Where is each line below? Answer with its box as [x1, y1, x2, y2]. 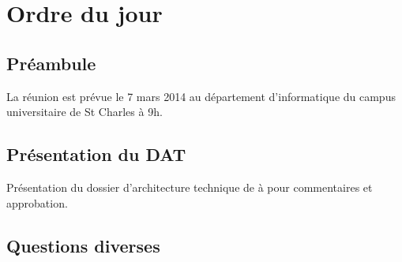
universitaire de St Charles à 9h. [6, 103, 163, 120]
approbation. [6, 194, 68, 211]
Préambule [6, 51, 96, 75]
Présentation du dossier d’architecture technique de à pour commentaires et [6, 178, 373, 195]
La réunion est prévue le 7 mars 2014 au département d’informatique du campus [6, 88, 396, 104]
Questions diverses [6, 233, 160, 257]
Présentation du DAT [6, 142, 186, 167]
